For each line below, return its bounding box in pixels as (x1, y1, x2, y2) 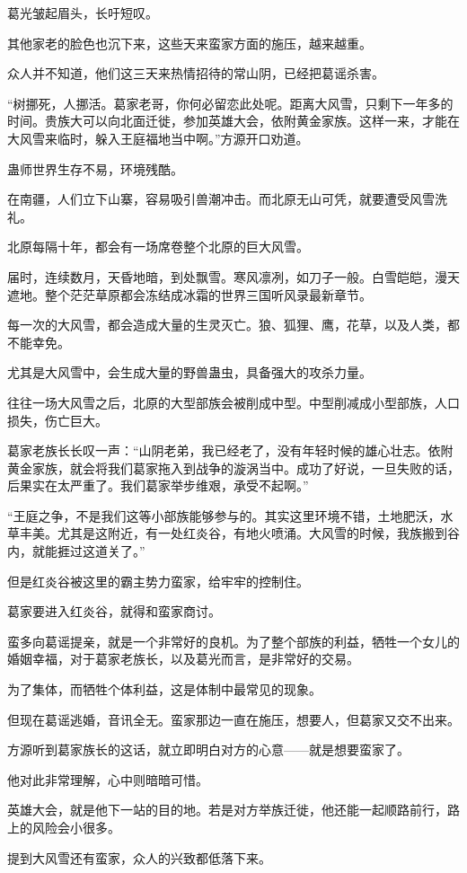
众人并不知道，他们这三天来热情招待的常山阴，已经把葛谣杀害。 (7, 64, 384, 83)
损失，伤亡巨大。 (7, 410, 108, 429)
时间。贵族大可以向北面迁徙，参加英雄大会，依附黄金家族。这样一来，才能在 (7, 111, 460, 130)
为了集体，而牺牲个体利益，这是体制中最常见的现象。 (7, 680, 322, 699)
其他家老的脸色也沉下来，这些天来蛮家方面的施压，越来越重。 (7, 33, 372, 52)
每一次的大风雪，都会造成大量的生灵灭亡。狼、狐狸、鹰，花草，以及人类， (7, 315, 447, 334)
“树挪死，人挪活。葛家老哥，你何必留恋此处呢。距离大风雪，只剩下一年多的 (7, 93, 454, 112)
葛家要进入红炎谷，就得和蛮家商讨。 (7, 602, 221, 621)
